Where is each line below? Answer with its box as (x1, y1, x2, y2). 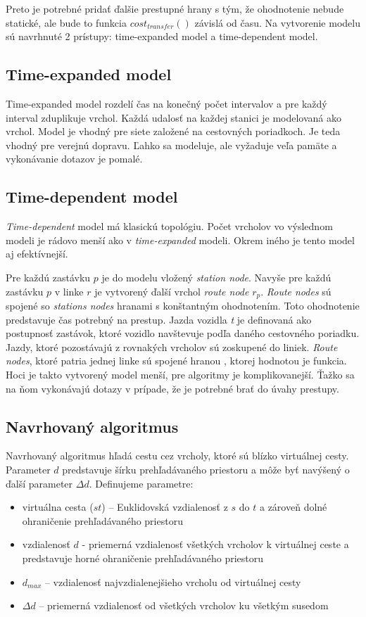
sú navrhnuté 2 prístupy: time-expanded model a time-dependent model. (6, 29, 318, 44)
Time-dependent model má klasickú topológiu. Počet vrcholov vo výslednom (6, 219, 333, 234)
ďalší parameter (6, 476, 73, 490)
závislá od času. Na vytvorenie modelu (194, 15, 360, 30)
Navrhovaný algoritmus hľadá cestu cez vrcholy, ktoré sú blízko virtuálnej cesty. (6, 448, 349, 463)
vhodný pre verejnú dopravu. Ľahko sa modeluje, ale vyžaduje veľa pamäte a (6, 137, 337, 152)
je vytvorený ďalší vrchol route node (94, 284, 249, 298)
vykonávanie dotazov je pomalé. (6, 151, 143, 166)
